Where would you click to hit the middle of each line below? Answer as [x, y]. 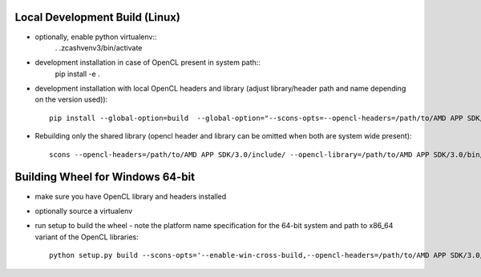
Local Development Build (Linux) [97, 17]
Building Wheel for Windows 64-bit [105, 177]
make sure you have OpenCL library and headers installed [131, 196]
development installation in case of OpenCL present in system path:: [148, 62]
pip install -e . [77, 74]
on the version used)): [71, 99]
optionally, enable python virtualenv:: [96, 37]
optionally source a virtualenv [84, 211]
